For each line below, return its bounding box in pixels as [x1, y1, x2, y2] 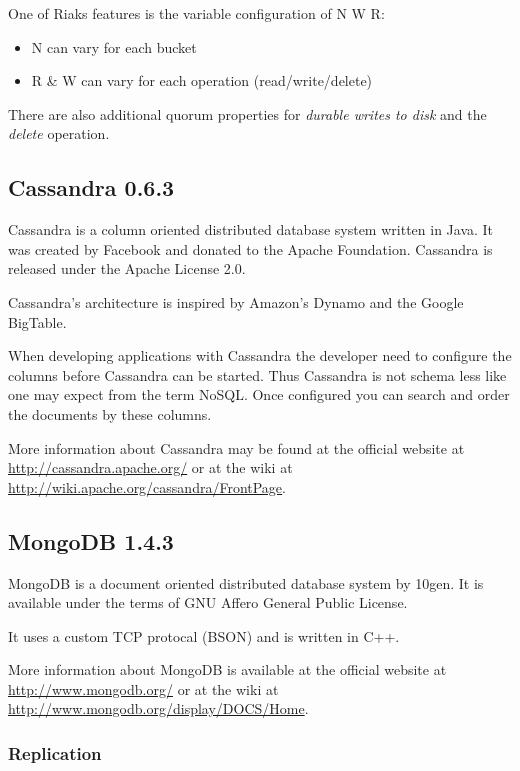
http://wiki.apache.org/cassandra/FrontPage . [8, 476, 286, 497]
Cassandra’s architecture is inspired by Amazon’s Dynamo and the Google [8, 291, 464, 312]
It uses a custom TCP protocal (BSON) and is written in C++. [8, 625, 400, 646]
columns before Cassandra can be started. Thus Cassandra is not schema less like [8, 364, 507, 385]
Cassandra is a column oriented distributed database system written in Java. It [8, 219, 494, 240]
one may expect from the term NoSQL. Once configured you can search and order [8, 384, 510, 405]
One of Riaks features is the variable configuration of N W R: [8, 3, 385, 23]
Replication [8, 740, 102, 765]
